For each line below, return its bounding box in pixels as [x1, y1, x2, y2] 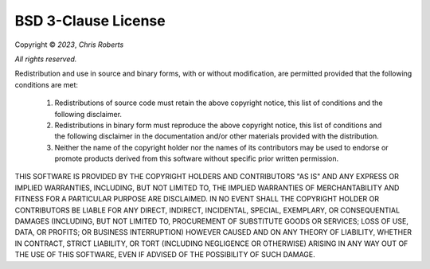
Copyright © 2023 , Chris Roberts [14, 40, 124, 49]
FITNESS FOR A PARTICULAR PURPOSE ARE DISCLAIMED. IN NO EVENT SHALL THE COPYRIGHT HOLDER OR [14, 194, 380, 204]
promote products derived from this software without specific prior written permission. [54, 154, 339, 163]
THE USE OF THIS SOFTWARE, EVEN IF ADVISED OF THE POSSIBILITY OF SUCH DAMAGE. [14, 250, 316, 259]
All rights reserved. [14, 54, 77, 64]
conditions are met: [14, 80, 79, 89]
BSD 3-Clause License [14, 12, 166, 29]
